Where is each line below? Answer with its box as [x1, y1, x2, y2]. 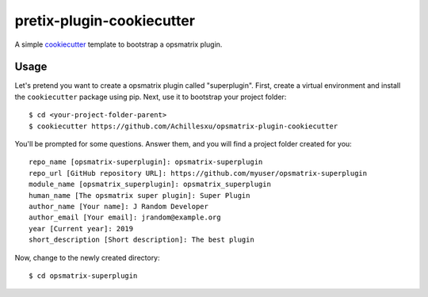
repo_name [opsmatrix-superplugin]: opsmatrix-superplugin [29, 158, 263, 166]
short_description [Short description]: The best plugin [29, 235, 255, 245]
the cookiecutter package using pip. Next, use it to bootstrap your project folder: [14, 92, 287, 101]
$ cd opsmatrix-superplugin [29, 271, 138, 280]
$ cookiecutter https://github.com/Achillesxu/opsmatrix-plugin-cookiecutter [29, 121, 338, 131]
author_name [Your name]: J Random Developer [29, 202, 209, 211]
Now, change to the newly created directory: [14, 253, 160, 262]
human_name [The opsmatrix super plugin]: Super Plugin [29, 191, 250, 200]
